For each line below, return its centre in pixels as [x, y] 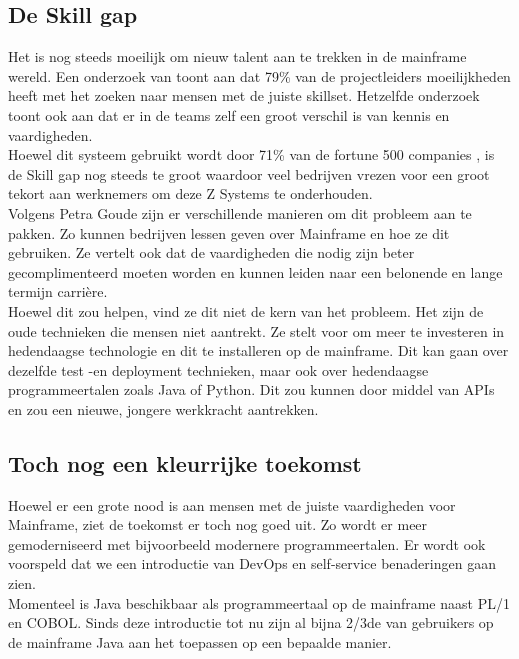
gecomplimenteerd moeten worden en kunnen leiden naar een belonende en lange [255, 271]
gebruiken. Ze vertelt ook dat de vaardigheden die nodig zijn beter [211, 252]
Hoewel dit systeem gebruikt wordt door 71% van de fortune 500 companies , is [251, 154]
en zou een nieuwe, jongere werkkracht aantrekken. [163, 408]
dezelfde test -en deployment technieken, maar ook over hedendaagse [218, 369]
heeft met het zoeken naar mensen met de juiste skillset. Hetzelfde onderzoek [244, 95]
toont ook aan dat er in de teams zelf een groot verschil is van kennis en [229, 114]
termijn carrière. [58, 291]
